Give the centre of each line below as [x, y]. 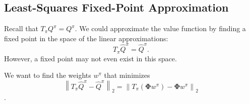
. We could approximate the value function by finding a [160, 28]
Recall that [21, 28]
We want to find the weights [48, 75]
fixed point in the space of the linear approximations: [86, 38]
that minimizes [127, 75]
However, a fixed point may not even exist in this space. [90, 58]
